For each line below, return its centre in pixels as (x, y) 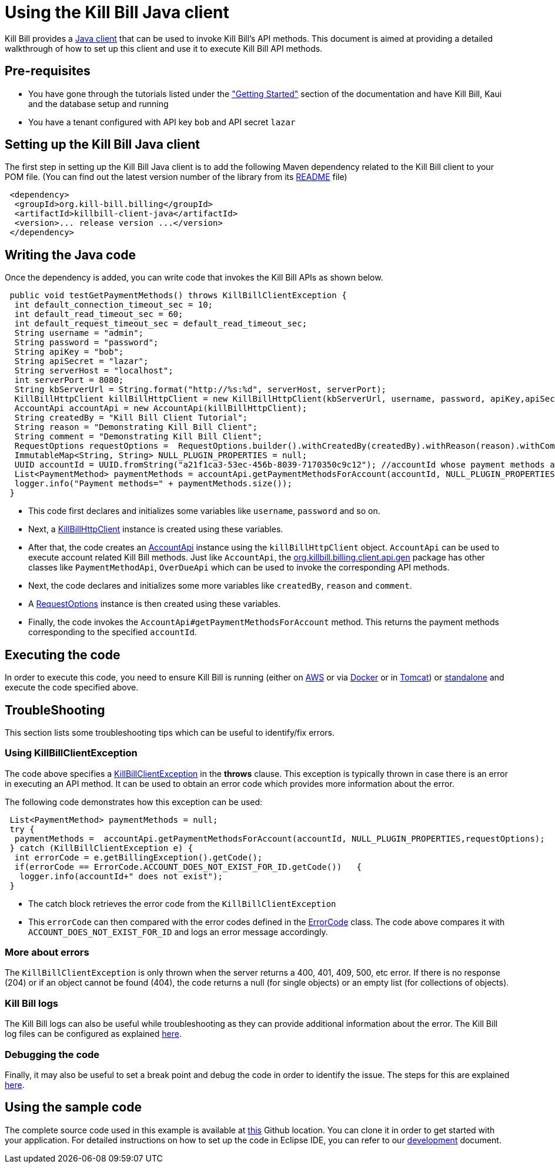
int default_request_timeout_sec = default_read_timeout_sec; (161, 324)
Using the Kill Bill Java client (117, 12)
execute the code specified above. (72, 688)
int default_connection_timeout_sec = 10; (114, 305)
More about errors (47, 952)
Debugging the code (52, 1054)
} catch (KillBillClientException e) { (101, 848)
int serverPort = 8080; (69, 380)
